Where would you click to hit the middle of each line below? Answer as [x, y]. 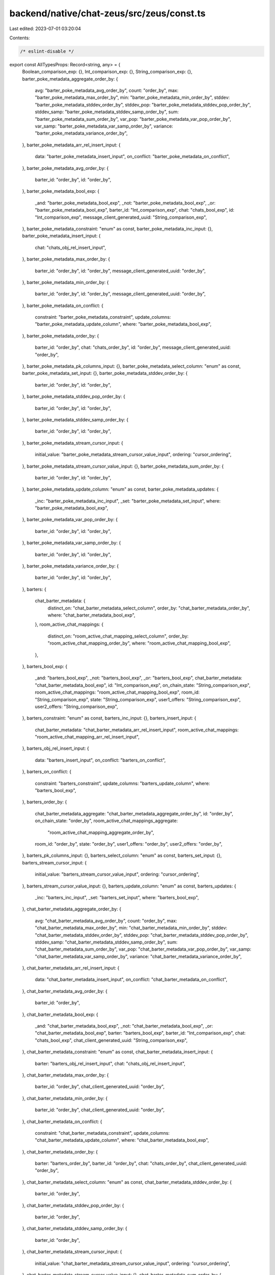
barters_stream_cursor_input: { [54, 862]
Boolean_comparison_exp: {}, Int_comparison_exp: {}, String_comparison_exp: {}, [107, 72]
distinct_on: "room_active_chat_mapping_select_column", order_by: [118, 636]
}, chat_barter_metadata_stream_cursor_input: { [72, 1252]
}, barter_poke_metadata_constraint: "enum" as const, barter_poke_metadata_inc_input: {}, [118, 228]
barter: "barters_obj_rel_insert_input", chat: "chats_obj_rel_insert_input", [110, 1063]
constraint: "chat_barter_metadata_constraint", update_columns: [102, 1133]
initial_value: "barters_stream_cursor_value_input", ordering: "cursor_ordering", [117, 874]
